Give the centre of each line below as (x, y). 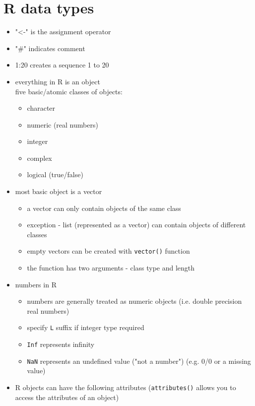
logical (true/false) (55, 174)
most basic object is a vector (59, 191)
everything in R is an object (58, 81)
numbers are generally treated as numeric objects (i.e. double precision (134, 301)
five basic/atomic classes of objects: (69, 91)
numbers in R (36, 284)
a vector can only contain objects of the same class (104, 208)
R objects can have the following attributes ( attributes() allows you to (126, 387)
